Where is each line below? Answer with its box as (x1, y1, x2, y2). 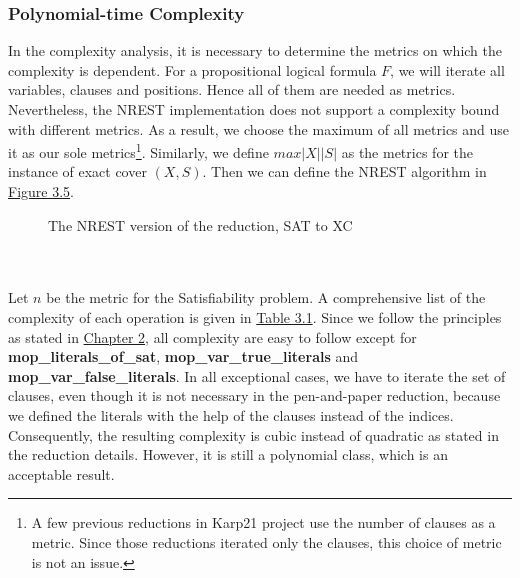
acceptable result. (8, 463, 115, 484)
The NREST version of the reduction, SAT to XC (48, 214, 353, 235)
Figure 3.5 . (8, 181, 74, 202)
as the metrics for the (341, 141, 473, 162)
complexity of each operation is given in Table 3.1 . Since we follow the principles (8, 307, 502, 327)
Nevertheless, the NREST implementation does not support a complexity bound (8, 99, 500, 119)
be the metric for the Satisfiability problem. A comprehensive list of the (46, 287, 486, 308)
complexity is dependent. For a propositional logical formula (8, 59, 377, 80)
